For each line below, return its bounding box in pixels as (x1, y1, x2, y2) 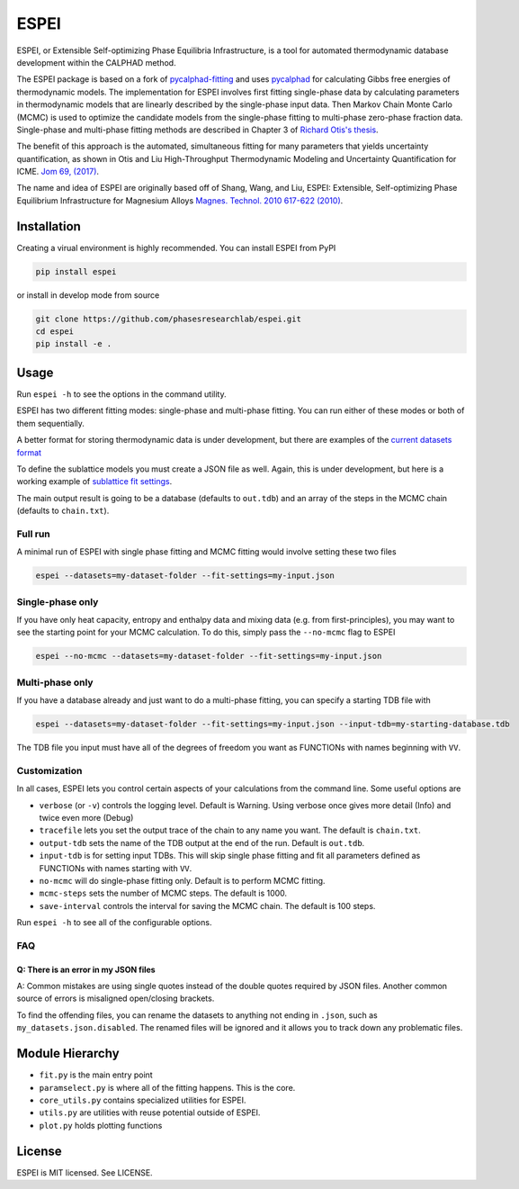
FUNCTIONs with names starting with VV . (39, 862, 192, 873)
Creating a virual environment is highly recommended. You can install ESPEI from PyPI (16, 242, 336, 253)
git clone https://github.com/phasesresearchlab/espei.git (35, 313, 301, 324)
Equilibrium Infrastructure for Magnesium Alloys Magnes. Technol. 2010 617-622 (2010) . (16, 194, 344, 206)
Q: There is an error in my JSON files (16, 964, 157, 975)
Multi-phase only (16, 676, 94, 689)
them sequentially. (16, 418, 85, 428)
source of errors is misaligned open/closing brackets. (16, 993, 215, 1004)
